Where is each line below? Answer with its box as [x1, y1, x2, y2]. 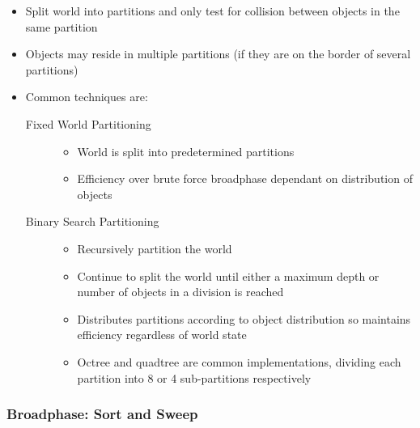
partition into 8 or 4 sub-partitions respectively [77, 369, 312, 386]
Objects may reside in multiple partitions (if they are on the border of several [25, 45, 411, 62]
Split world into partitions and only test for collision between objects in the [25, 2, 400, 19]
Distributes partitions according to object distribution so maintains [77, 310, 411, 327]
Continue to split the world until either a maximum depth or [77, 267, 380, 284]
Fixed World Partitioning [25, 115, 151, 132]
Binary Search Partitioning [25, 213, 159, 230]
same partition [25, 18, 98, 35]
